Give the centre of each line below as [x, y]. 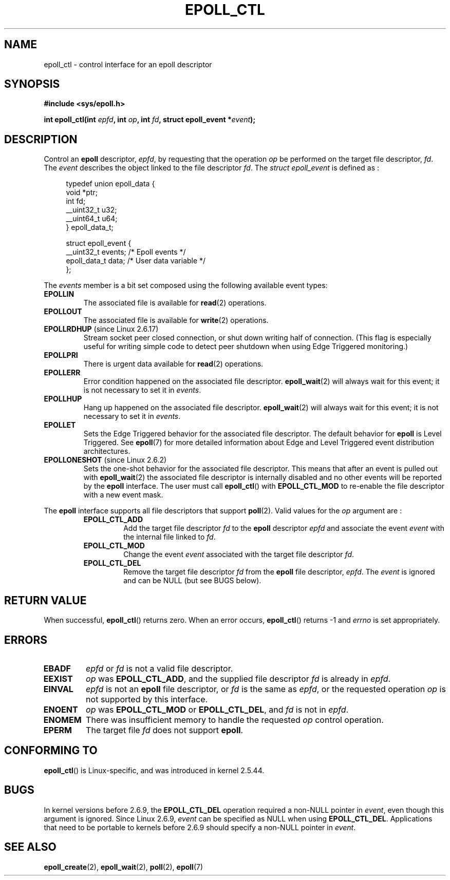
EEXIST [58, 678]
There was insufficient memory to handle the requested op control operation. [235, 720]
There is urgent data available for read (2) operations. [173, 364]
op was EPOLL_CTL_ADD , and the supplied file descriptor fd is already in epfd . [238, 678]
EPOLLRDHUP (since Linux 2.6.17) [101, 329]
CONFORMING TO [51, 751]
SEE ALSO [30, 847]
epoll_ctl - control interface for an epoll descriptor [128, 64]
